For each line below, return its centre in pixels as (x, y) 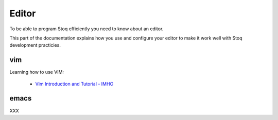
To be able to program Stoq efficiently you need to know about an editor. (86, 29)
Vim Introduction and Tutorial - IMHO (74, 84)
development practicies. (35, 45)
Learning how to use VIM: (37, 72)
